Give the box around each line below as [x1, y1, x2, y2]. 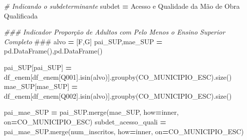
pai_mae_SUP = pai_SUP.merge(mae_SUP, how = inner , [4, 107, 179, 117]
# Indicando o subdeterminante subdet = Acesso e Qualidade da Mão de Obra [4, 1, 240, 11]
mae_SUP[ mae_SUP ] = [4, 81, 78, 91]
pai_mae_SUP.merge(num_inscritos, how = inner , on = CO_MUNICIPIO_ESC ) [4, 126, 244, 136]
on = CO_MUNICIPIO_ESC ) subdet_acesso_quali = [4, 116, 166, 126]
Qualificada [4, 10, 38, 20]
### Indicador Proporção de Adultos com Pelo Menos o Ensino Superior [4, 27, 225, 37]
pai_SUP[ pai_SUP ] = [4, 62, 72, 72]
